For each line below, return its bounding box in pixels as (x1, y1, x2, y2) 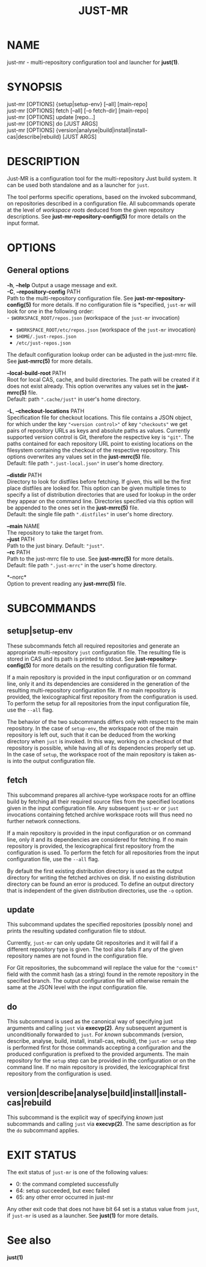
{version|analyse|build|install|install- (56, 126, 148, 134)
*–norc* (7, 573, 27, 581)
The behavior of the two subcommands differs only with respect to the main (7, 718, 198, 725)
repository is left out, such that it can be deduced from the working (7, 731, 176, 738)
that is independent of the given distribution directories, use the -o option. (7, 886, 193, 894)
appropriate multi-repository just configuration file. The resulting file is (7, 648, 186, 656)
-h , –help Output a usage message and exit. (7, 281, 118, 289)
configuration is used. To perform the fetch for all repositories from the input (7, 848, 199, 856)
